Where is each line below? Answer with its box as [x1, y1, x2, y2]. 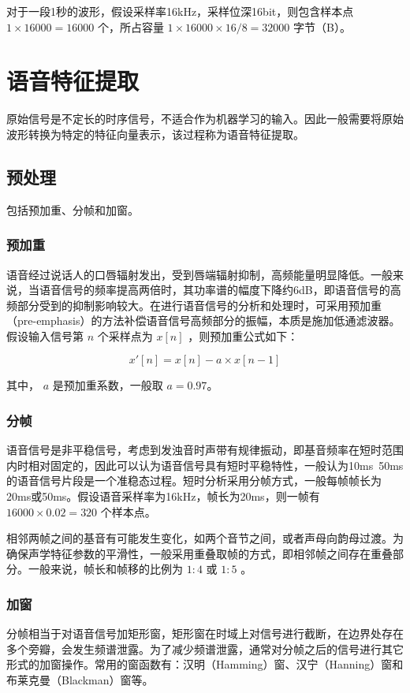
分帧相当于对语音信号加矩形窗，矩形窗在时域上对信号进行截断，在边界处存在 [6, 625, 404, 642]
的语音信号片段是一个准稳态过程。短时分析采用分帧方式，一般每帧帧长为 [6, 472, 382, 489]
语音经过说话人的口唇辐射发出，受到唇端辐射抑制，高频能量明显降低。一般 [6, 266, 393, 282]
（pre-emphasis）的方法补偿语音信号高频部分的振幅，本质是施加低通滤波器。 [6, 312, 401, 329]
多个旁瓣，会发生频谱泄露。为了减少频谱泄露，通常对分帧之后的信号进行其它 [6, 640, 404, 657]
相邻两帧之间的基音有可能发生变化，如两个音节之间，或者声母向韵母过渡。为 [6, 530, 404, 546]
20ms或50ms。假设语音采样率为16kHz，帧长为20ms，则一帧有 [6, 488, 320, 505]
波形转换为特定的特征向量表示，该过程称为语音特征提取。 [6, 125, 304, 142]
